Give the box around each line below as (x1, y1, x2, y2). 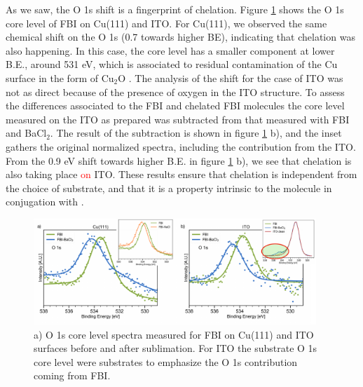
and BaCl (6, 125, 47, 140)
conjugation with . (6, 194, 84, 209)
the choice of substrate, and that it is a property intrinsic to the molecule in (6, 180, 332, 195)
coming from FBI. (34, 368, 111, 383)
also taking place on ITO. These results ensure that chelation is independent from (6, 167, 357, 182)
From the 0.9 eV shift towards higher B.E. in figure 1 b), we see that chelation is (6, 153, 352, 168)
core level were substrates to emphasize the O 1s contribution (34, 354, 298, 369)
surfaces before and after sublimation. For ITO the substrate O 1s (34, 341, 317, 355)
